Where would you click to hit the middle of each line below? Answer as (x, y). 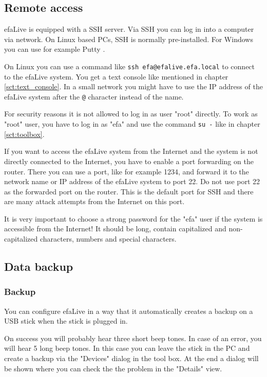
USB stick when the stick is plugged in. (66, 321)
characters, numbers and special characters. (108, 239)
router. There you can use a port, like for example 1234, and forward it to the (127, 171)
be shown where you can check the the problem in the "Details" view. (113, 368)
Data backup (39, 266)
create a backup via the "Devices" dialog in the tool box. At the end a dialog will (131, 358)
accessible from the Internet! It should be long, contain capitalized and (115, 229)
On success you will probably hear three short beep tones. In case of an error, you (133, 338)
